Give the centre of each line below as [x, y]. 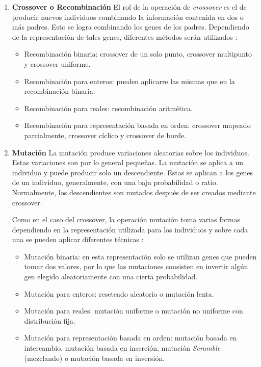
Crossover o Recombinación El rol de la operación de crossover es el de [129, 7]
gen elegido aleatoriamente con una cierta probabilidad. [111, 277]
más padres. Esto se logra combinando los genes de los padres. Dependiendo [130, 27]
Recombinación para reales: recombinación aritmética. [108, 108]
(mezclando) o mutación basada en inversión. [95, 358]
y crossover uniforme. [57, 63]
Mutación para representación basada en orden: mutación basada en [130, 338]
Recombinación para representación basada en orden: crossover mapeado [137, 125]
